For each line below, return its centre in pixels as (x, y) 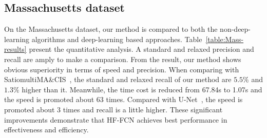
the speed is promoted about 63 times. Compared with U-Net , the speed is (123, 99)
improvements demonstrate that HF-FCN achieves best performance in (116, 119)
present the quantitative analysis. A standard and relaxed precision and (141, 49)
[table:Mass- (225, 39)
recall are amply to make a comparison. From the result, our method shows (123, 59)
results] (15, 49)
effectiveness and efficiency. (46, 130)
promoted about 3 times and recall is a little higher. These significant (113, 109)
